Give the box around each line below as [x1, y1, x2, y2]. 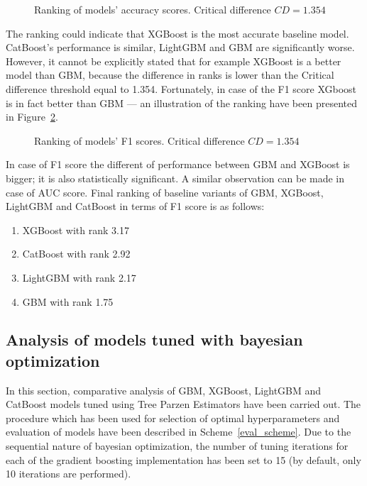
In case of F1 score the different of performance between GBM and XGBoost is [6, 157, 350, 172]
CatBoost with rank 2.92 [22, 246, 131, 261]
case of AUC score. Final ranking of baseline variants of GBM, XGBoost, [6, 184, 324, 199]
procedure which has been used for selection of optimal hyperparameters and [6, 410, 340, 425]
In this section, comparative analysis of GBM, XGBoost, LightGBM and [6, 382, 322, 397]
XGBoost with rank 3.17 [22, 222, 129, 237]
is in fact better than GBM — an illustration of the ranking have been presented [6, 95, 357, 110]
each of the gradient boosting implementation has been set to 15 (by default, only [6, 452, 361, 467]
